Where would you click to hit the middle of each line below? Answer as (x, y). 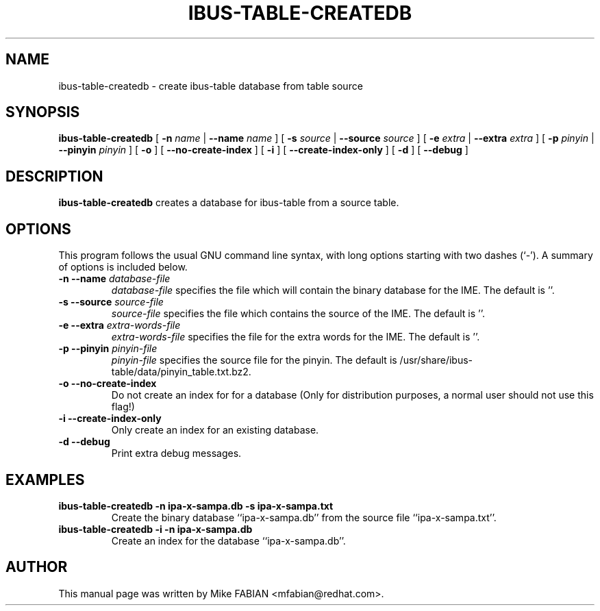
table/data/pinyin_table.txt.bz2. (181, 372)
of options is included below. (123, 267)
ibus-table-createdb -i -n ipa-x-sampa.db (155, 529)
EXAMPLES (45, 479)
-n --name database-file (114, 279)
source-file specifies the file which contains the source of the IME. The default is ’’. (298, 314)
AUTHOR (37, 567)
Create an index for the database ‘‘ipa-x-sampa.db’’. (228, 540)
